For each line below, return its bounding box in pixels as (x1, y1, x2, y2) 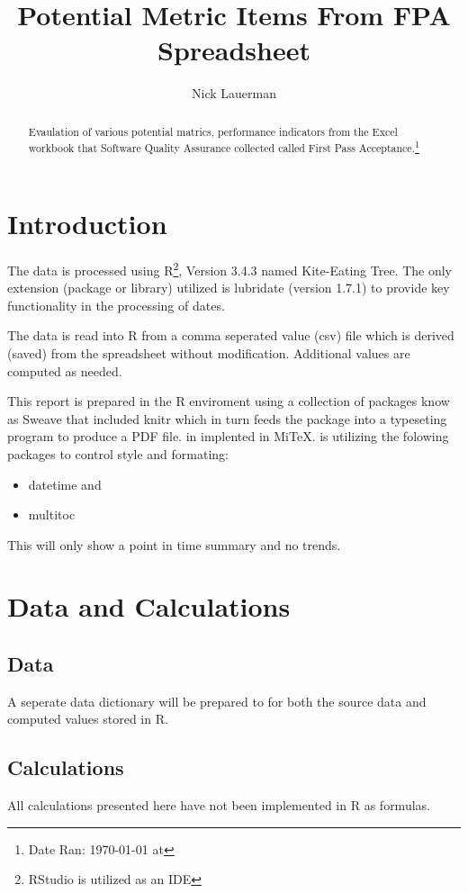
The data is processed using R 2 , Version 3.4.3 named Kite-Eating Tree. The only (7, 257, 452, 279)
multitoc (28, 505, 76, 524)
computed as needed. (7, 361, 122, 380)
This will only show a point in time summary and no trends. (7, 535, 341, 554)
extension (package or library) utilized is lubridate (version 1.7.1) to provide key (7, 278, 450, 297)
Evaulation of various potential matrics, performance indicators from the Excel (28, 123, 398, 139)
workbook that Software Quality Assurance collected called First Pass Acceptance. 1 (28, 138, 419, 156)
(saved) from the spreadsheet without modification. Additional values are (7, 343, 410, 362)
